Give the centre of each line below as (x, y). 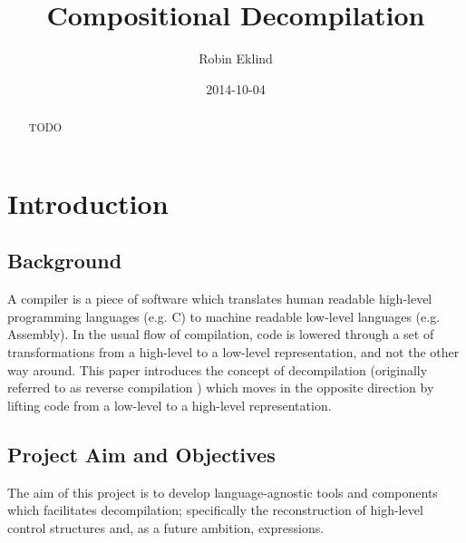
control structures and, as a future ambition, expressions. (166, 527)
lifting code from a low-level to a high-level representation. (170, 405)
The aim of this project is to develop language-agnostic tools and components (223, 492)
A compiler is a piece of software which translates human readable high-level (220, 299)
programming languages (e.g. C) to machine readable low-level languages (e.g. (224, 316)
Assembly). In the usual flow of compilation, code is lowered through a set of (221, 334)
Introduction (88, 203)
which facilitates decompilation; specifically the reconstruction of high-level (215, 510)
